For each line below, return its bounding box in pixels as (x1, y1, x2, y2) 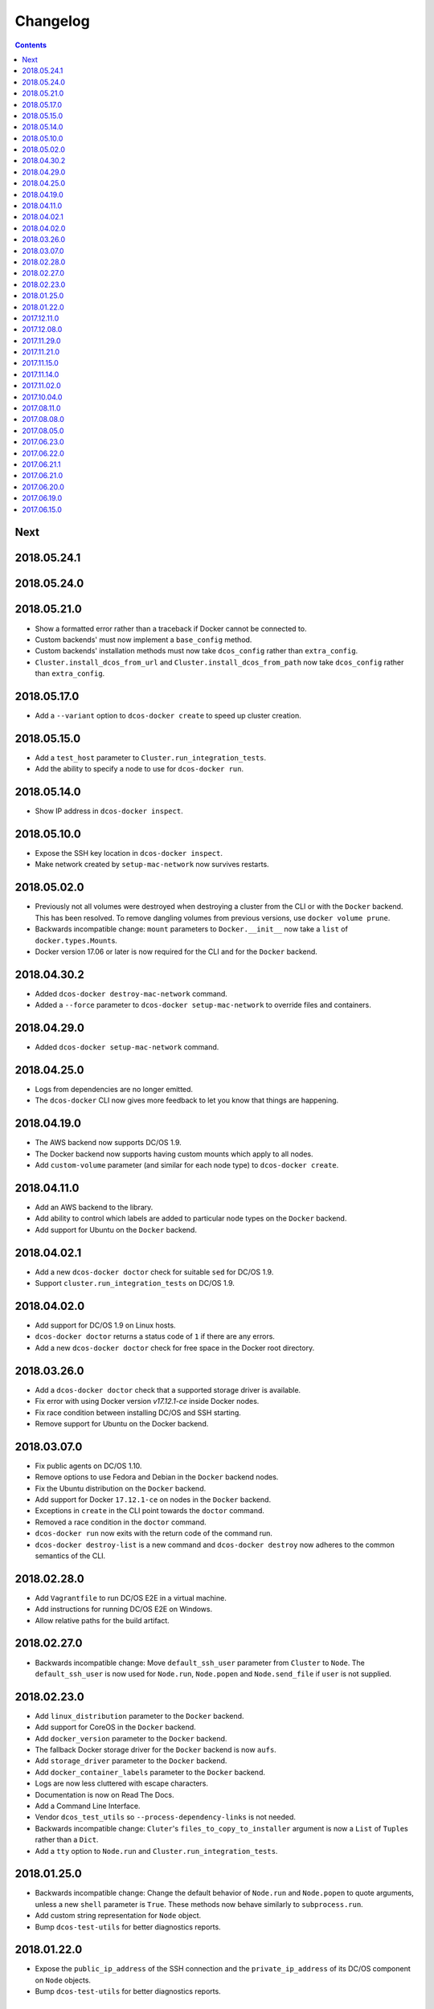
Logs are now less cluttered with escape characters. (35, 1778, 209, 1788)
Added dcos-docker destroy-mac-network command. (35, 988, 228, 998)
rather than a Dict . (35, 1835, 99, 1844)
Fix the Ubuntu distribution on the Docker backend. (35, 1483, 207, 1493)
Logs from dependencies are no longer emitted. (35, 1085, 193, 1095)
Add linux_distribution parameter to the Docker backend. (35, 1711, 244, 1721)
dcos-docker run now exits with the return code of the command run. (35, 1528, 273, 1538)
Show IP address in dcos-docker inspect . (35, 806, 184, 816)
